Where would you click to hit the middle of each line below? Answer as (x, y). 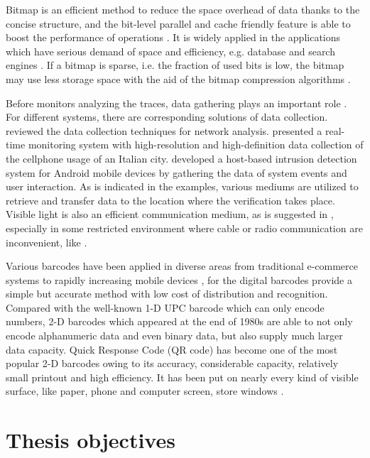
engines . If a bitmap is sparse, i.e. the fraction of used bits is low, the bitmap (175, 65)
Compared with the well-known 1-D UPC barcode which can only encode (165, 307)
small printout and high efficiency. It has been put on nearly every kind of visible (182, 377)
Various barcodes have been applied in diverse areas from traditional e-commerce (182, 266)
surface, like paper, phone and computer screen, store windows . (145, 391)
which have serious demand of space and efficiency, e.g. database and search (170, 51)
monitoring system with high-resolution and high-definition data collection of (196, 145)
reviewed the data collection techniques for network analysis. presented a (164, 130)
